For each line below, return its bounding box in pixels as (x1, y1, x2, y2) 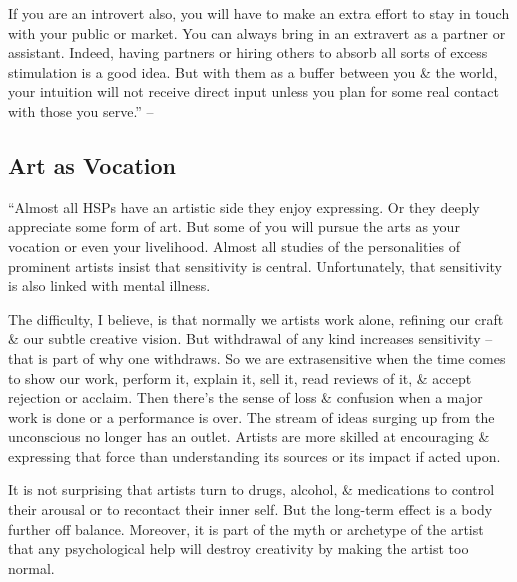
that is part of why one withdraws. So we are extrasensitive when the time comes (8, 347, 506, 368)
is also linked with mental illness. (8, 275, 211, 296)
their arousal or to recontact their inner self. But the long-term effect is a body (8, 499, 493, 520)
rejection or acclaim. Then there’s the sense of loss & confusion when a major (8, 387, 483, 408)
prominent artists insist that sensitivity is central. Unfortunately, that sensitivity (8, 255, 503, 276)
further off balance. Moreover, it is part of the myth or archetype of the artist (8, 518, 484, 539)
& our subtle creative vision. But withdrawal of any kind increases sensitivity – (8, 328, 493, 349)
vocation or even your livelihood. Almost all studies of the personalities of (8, 235, 461, 256)
